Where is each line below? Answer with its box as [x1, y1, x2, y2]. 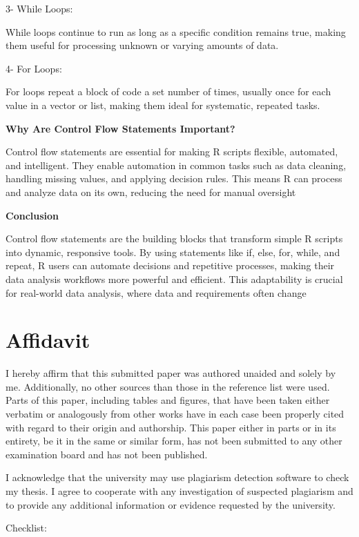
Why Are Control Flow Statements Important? [6, 121, 235, 135]
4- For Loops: [6, 61, 62, 75]
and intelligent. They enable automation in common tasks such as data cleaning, [6, 157, 347, 172]
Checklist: [6, 520, 47, 535]
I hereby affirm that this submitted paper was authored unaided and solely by [6, 366, 336, 380]
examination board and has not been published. [6, 447, 208, 461]
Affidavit [6, 326, 90, 354]
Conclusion [6, 208, 59, 222]
